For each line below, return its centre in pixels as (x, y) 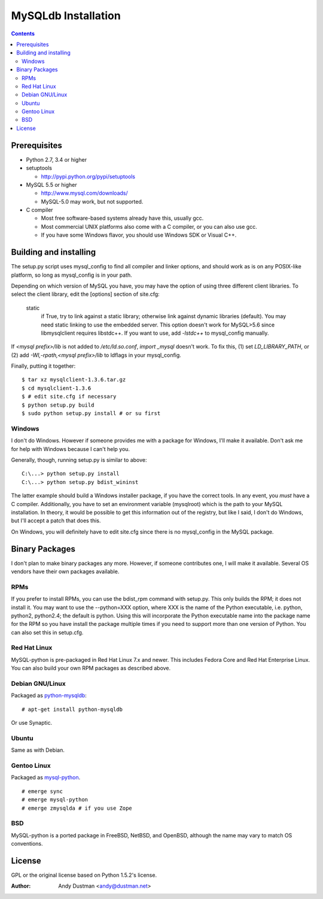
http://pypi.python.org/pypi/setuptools (88, 176)
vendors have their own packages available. (65, 571)
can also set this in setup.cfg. (47, 632)
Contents (23, 34)
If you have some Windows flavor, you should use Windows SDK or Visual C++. (139, 235)
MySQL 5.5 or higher (51, 184)
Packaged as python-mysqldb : (49, 695)
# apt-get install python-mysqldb (72, 709)
